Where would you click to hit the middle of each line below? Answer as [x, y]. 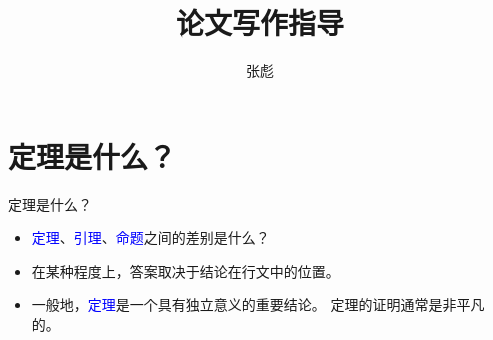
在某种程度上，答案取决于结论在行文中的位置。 [185, 270]
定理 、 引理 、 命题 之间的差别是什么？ [150, 237]
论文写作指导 [259, 22]
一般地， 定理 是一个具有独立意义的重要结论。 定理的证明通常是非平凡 [258, 304]
